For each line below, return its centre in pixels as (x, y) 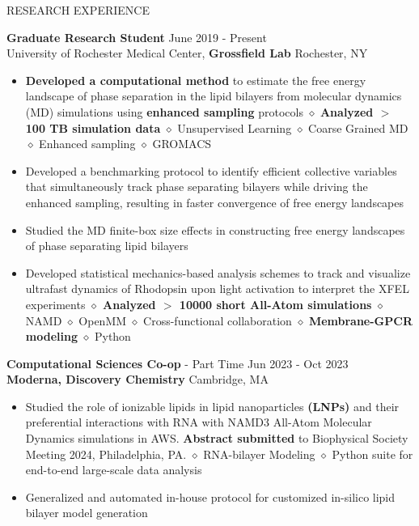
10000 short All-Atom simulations (275, 304)
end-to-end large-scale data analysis (114, 470)
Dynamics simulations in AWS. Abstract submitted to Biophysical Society (217, 438)
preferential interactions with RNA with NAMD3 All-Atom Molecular (199, 422)
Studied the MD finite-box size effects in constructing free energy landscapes (215, 229)
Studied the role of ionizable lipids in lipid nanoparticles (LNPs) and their (212, 406)
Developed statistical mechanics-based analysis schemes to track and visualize (218, 272)
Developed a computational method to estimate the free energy (196, 80)
